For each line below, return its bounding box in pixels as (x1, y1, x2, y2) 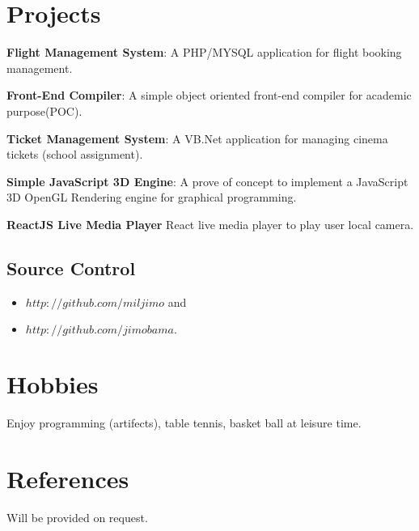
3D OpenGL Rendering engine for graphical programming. (6, 189, 297, 206)
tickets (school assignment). (6, 146, 143, 163)
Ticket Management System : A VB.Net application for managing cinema (6, 130, 388, 147)
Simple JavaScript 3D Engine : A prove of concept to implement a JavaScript (6, 172, 408, 189)
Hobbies (6, 367, 99, 401)
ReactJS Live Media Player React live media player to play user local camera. (6, 215, 414, 232)
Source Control (6, 255, 136, 280)
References (6, 462, 129, 495)
